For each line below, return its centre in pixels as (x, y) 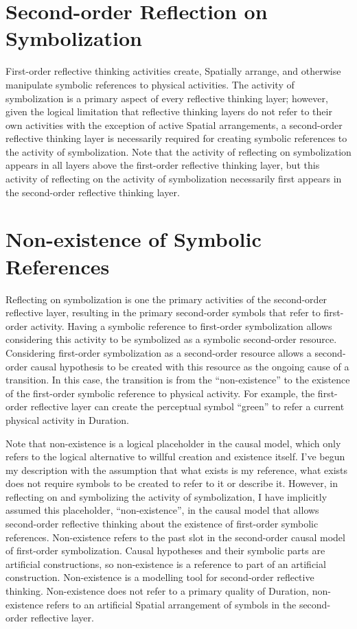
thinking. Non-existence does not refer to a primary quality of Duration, (157, 591)
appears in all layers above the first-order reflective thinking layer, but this (163, 165)
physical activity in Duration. (68, 419)
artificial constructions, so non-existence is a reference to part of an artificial (166, 563)
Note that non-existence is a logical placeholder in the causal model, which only (173, 443)
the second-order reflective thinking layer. (93, 192)
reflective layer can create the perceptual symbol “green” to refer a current (187, 406)
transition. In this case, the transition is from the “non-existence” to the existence (178, 380)
